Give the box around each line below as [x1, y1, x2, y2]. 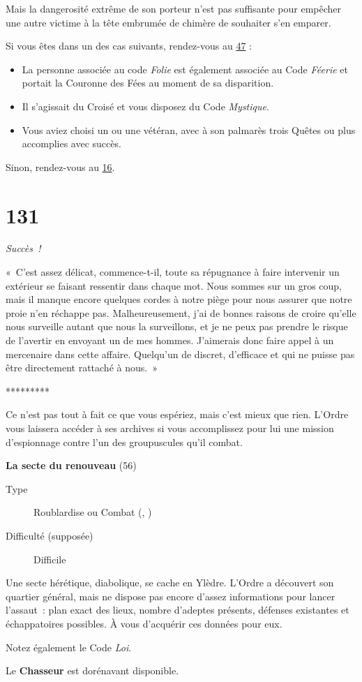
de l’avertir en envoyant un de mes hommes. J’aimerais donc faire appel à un [6, 333, 334, 348]
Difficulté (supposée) [6, 528, 93, 542]
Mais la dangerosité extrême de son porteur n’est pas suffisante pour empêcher [6, 1, 342, 15]
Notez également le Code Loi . [6, 639, 132, 654]
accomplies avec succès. [22, 136, 121, 151]
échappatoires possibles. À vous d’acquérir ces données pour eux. [6, 616, 282, 630]
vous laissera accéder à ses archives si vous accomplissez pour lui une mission [6, 421, 334, 435]
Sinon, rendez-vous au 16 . [6, 159, 115, 174]
